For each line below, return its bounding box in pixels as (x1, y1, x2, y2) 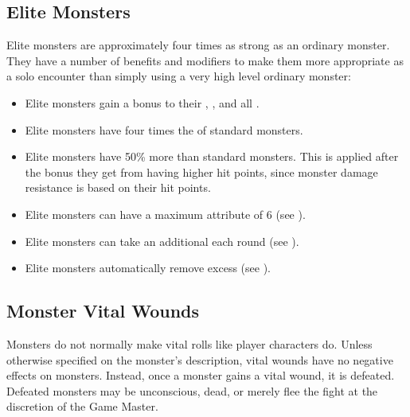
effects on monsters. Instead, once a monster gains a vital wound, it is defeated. (6, 367, 395, 384)
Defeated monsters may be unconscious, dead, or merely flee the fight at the (6, 382, 378, 399)
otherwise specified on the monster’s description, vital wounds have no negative (6, 351, 393, 368)
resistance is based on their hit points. (25, 179, 211, 196)
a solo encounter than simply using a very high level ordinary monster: (6, 68, 351, 84)
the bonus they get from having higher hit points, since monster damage (25, 163, 378, 180)
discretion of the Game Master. (6, 398, 158, 415)
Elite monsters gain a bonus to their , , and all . (25, 94, 260, 111)
